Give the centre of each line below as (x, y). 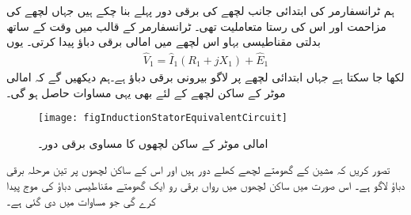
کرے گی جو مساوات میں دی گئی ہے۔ (81, 200)
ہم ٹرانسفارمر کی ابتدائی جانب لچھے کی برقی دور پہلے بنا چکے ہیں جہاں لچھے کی (200, 10)
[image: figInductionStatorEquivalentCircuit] (163, 118)
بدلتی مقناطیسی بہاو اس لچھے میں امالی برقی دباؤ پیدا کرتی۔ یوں (164, 41)
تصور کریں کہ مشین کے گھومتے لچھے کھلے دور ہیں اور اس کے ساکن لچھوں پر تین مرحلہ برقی (198, 170)
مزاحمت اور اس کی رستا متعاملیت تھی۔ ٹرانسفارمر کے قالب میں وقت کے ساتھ (196, 26)
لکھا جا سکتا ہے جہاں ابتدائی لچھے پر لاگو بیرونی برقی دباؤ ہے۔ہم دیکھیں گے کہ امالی (205, 77)
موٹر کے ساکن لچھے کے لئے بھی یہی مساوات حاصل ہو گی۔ (146, 92)
